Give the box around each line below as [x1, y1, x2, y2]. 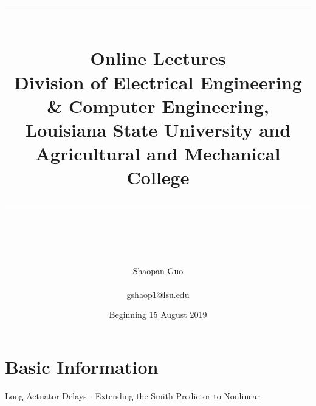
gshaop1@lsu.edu [126, 287, 190, 300]
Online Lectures [90, 46, 226, 71]
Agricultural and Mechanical [35, 141, 281, 166]
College [126, 165, 190, 190]
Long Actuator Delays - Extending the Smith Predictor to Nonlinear [5, 390, 260, 402]
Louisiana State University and [25, 117, 291, 142]
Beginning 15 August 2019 [109, 308, 207, 321]
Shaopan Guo [132, 264, 184, 277]
